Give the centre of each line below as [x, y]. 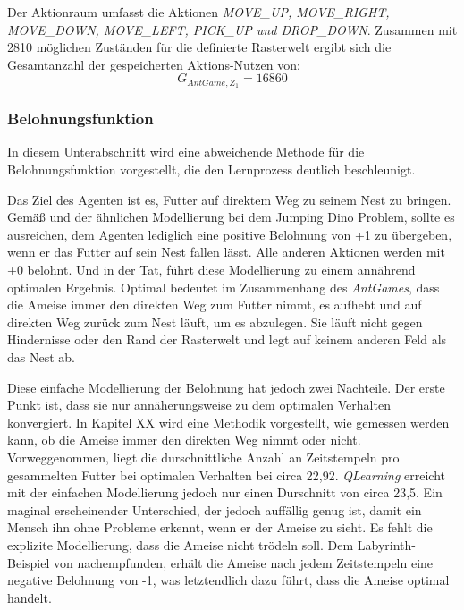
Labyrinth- [386, 544]
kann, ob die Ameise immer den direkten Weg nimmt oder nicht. [184, 440]
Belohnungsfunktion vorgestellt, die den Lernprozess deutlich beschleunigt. [211, 169]
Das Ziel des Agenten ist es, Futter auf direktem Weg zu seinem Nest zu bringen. [229, 199]
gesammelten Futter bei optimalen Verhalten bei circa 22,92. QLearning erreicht [226, 474]
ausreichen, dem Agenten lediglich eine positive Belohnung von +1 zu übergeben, [230, 234]
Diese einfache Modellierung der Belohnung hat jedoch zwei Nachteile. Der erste [226, 387]
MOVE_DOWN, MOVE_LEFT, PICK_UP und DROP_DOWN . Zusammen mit [232, 29]
